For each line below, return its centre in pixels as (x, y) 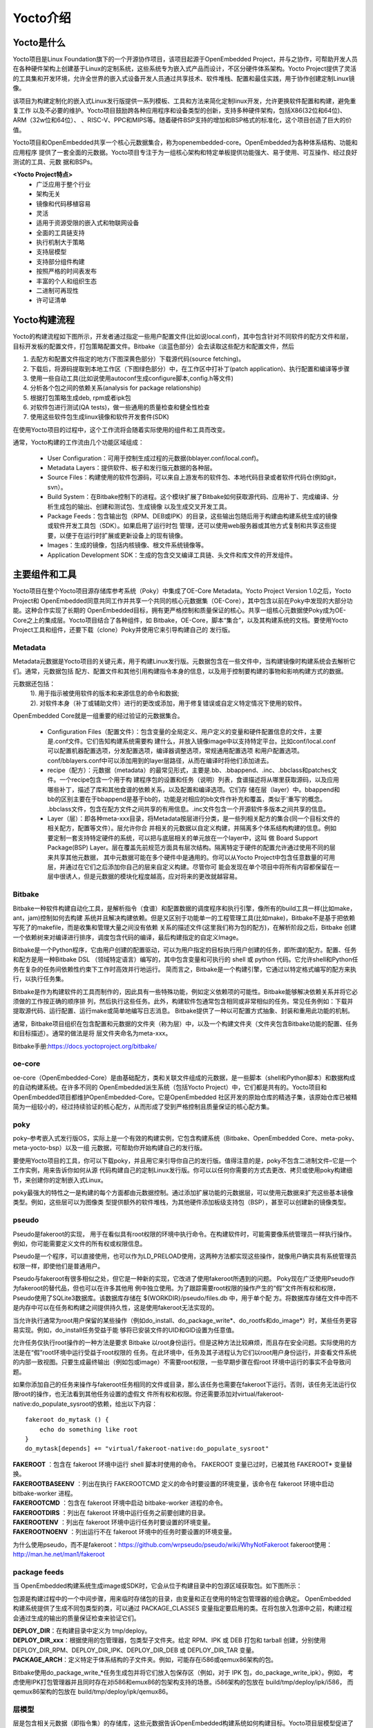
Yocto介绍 (42, 18)
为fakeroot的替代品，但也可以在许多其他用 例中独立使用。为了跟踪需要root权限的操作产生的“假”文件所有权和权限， (176, 1288)
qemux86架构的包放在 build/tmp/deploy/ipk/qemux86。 (92, 1692)
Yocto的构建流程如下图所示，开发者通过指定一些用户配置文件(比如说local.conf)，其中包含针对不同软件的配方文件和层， (182, 337)
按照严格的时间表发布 (66, 271)
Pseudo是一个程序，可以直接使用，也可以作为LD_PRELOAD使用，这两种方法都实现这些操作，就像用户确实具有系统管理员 (185, 1256)
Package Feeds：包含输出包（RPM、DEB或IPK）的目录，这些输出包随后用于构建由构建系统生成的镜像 (192, 516)
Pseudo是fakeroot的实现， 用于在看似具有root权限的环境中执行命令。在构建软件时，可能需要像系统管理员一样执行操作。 (184, 1234)
